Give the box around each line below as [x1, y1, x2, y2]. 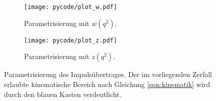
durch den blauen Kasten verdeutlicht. [4, 88, 121, 99]
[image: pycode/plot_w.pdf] [24, 3, 117, 10]
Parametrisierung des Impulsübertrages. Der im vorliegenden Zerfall [4, 69, 212, 79]
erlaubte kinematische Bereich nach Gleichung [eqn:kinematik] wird [4, 78, 210, 89]
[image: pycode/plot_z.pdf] [24, 36, 117, 44]
